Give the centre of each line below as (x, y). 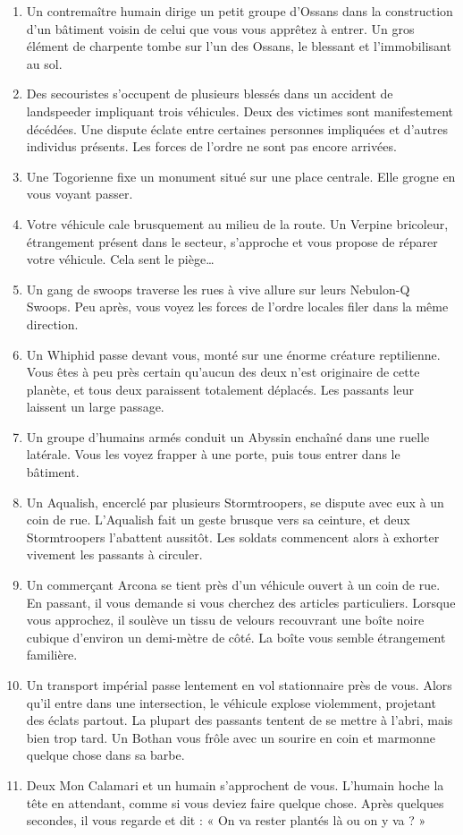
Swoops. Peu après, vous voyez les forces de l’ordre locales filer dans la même (237, 307)
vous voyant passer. (80, 194)
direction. (52, 324)
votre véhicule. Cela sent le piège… (120, 259)
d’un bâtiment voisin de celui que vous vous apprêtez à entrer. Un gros (220, 28)
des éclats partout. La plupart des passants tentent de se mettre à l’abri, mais (240, 720)
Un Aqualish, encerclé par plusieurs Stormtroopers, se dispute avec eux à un (235, 502)
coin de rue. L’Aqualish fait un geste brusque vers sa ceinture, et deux (218, 520)
